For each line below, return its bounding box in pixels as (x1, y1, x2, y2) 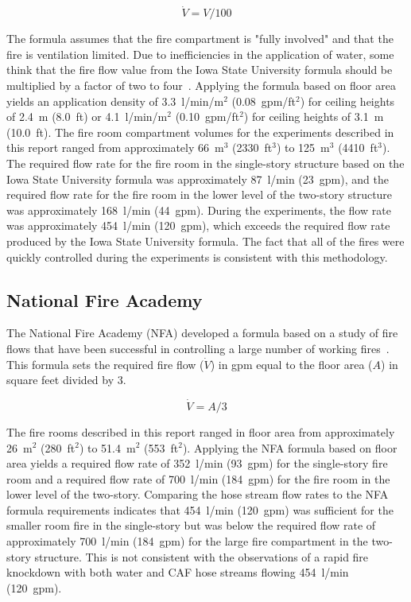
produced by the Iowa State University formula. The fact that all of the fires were (6, 232, 405, 249)
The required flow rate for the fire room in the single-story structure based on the (6, 154, 405, 171)
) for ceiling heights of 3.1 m (243, 108, 384, 125)
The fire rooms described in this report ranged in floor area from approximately (6, 423, 395, 440)
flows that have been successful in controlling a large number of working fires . (6, 340, 390, 356)
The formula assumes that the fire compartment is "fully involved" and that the (6, 30, 394, 47)
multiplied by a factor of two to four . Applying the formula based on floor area (6, 77, 396, 93)
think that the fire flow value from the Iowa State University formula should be (6, 61, 393, 78)
